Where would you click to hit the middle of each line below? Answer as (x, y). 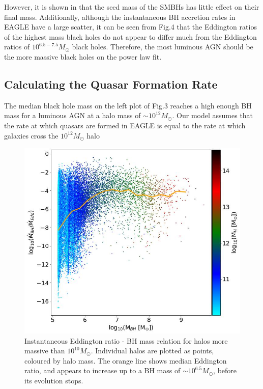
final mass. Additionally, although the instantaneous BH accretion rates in (120, 17)
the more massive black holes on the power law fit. (83, 56)
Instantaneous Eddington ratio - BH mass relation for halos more (126, 340)
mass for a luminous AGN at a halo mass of (72, 115)
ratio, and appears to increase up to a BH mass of (103, 370)
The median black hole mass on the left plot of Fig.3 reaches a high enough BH (128, 105)
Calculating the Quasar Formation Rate (111, 84)
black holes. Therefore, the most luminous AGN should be (163, 47)
